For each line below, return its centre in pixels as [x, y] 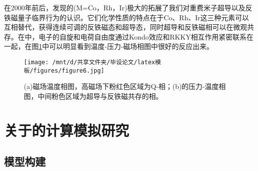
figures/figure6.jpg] [69, 70]
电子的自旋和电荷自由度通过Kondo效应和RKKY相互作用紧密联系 [142, 36]
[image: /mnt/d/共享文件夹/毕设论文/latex [90, 62]
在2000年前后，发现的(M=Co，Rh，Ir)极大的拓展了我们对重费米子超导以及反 [128, 7]
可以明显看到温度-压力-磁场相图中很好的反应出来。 [131, 46]
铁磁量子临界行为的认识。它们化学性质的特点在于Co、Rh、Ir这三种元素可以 [127, 17]
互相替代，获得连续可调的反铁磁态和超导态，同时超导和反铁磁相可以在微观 [126, 27]
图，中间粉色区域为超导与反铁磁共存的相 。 [93, 96]
